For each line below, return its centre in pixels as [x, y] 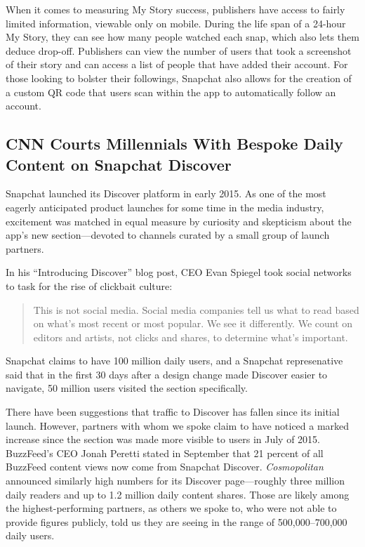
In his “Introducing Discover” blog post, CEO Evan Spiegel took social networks [179, 272]
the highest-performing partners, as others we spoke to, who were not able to [171, 508]
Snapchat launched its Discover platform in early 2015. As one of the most [166, 193]
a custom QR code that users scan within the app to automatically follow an [171, 92]
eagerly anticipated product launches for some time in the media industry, [165, 207]
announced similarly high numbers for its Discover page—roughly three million [175, 481]
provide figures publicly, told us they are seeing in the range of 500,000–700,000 [177, 521]
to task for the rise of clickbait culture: [89, 285]
